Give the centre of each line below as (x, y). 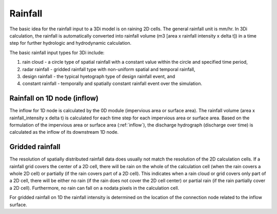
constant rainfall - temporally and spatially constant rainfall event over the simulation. (112, 84)
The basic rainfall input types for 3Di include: (57, 52)
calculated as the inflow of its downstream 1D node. (64, 132)
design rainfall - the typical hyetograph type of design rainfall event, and (99, 76)
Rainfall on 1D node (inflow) (54, 99)
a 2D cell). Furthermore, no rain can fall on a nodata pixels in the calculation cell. (94, 188)
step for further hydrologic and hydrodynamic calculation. (71, 43)
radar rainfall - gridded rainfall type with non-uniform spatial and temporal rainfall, (109, 69)
